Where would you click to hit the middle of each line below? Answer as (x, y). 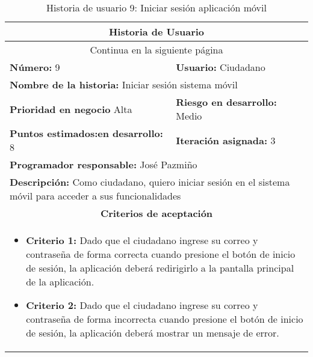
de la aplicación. (60, 282)
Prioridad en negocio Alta (71, 109)
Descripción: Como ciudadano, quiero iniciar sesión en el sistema (150, 182)
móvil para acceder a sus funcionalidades (95, 196)
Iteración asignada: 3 (226, 140)
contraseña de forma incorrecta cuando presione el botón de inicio (165, 319)
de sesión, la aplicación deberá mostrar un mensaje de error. (153, 333)
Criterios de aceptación (156, 213)
